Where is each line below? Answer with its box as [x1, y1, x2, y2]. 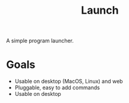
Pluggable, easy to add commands [14, 84, 100, 91]
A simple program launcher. [6, 37, 74, 45]
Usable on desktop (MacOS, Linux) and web [14, 78, 123, 85]
